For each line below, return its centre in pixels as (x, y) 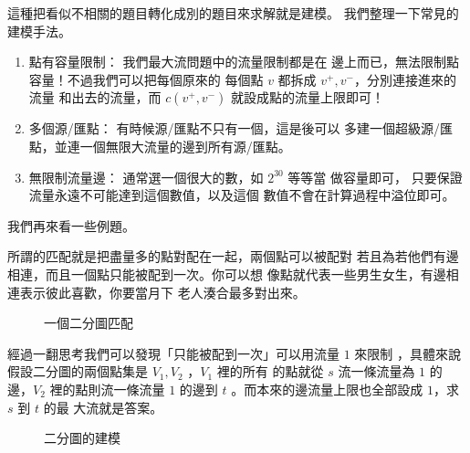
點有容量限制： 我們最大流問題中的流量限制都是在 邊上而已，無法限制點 (244, 62)
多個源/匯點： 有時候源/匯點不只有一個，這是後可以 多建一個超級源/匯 (241, 128)
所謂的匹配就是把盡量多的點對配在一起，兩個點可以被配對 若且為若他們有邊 (233, 256)
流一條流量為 (376, 371)
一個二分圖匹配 (89, 323)
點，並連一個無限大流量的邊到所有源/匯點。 (160, 146)
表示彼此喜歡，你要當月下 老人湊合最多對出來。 (162, 292)
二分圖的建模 (82, 438)
